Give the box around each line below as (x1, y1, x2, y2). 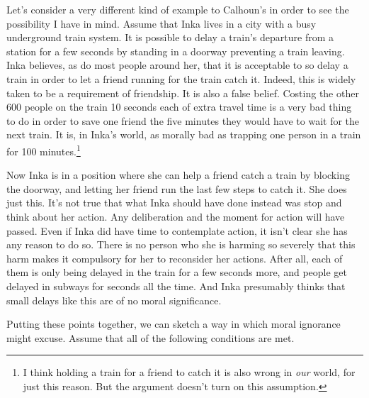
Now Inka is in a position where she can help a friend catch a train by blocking (6, 167, 350, 182)
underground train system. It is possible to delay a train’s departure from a (6, 30, 334, 45)
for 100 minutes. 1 (6, 141, 81, 158)
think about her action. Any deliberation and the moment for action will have (6, 209, 345, 223)
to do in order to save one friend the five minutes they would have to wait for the (6, 113, 360, 128)
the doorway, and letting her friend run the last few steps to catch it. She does (6, 181, 347, 196)
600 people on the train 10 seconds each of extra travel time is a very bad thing (6, 99, 352, 114)
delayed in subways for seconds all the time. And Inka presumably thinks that (6, 278, 346, 293)
